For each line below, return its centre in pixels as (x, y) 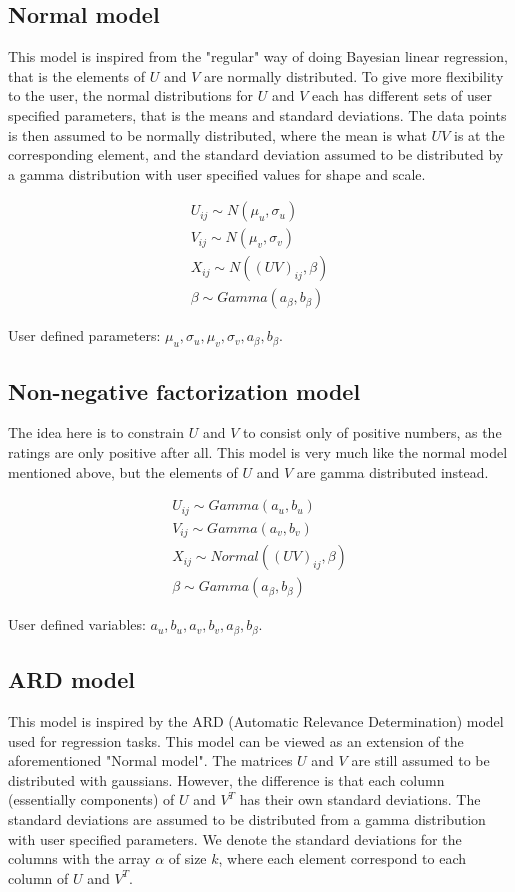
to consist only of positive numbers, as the (372, 432)
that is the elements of (77, 75)
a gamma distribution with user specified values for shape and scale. (217, 173)
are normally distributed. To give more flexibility (353, 75)
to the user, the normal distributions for (131, 95)
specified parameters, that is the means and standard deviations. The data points (257, 114)
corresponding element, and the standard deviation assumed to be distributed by (256, 154)
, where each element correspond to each (342, 858)
